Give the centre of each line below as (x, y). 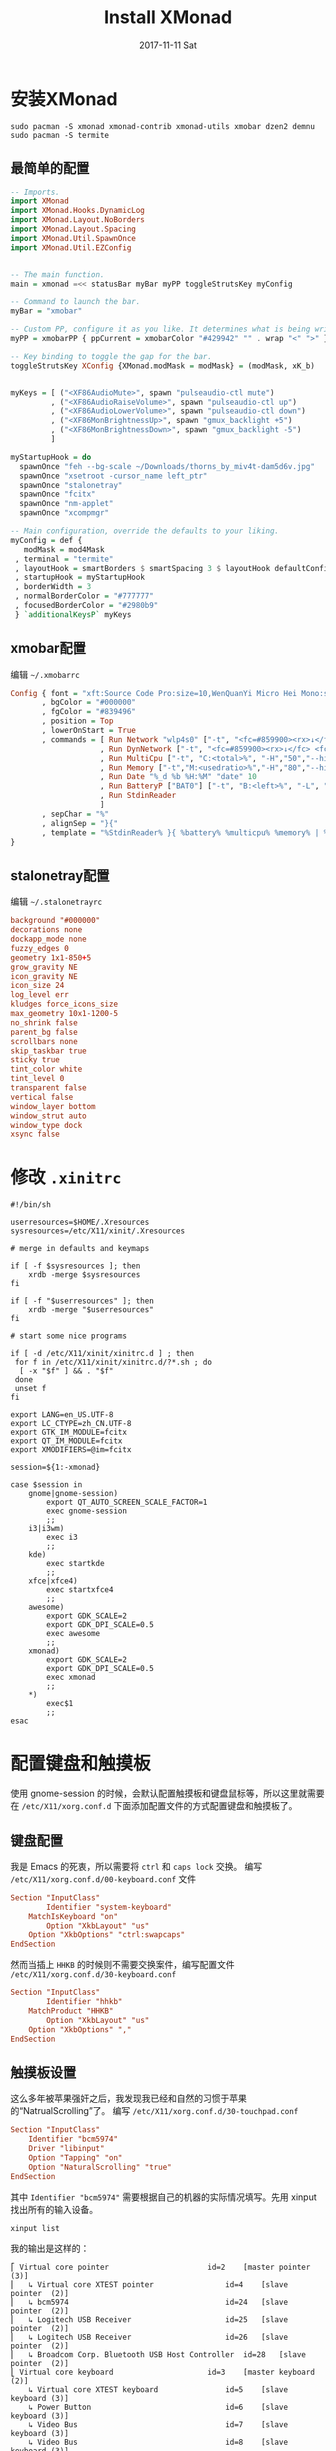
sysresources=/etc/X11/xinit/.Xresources (98, 1231)
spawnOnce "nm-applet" (66, 504)
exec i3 (62, 1537)
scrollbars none (44, 1041)
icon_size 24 (37, 986)
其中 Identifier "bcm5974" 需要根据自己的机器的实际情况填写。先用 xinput (163, 2197)
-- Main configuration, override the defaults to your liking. (145, 531)
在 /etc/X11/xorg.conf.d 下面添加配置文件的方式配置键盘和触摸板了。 (154, 1806)
